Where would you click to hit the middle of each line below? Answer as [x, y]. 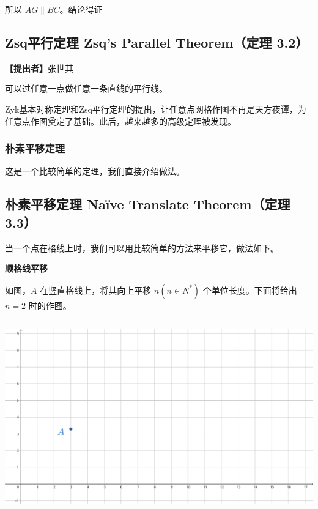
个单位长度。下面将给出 [250, 290]
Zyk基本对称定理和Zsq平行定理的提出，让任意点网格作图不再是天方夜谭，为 [156, 109]
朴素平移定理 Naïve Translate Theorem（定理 [148, 204]
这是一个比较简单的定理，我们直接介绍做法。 [95, 171]
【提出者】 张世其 [39, 68]
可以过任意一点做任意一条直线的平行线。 [86, 88]
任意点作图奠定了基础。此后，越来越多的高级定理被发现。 [120, 121]
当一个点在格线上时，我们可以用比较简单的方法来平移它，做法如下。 [142, 247]
